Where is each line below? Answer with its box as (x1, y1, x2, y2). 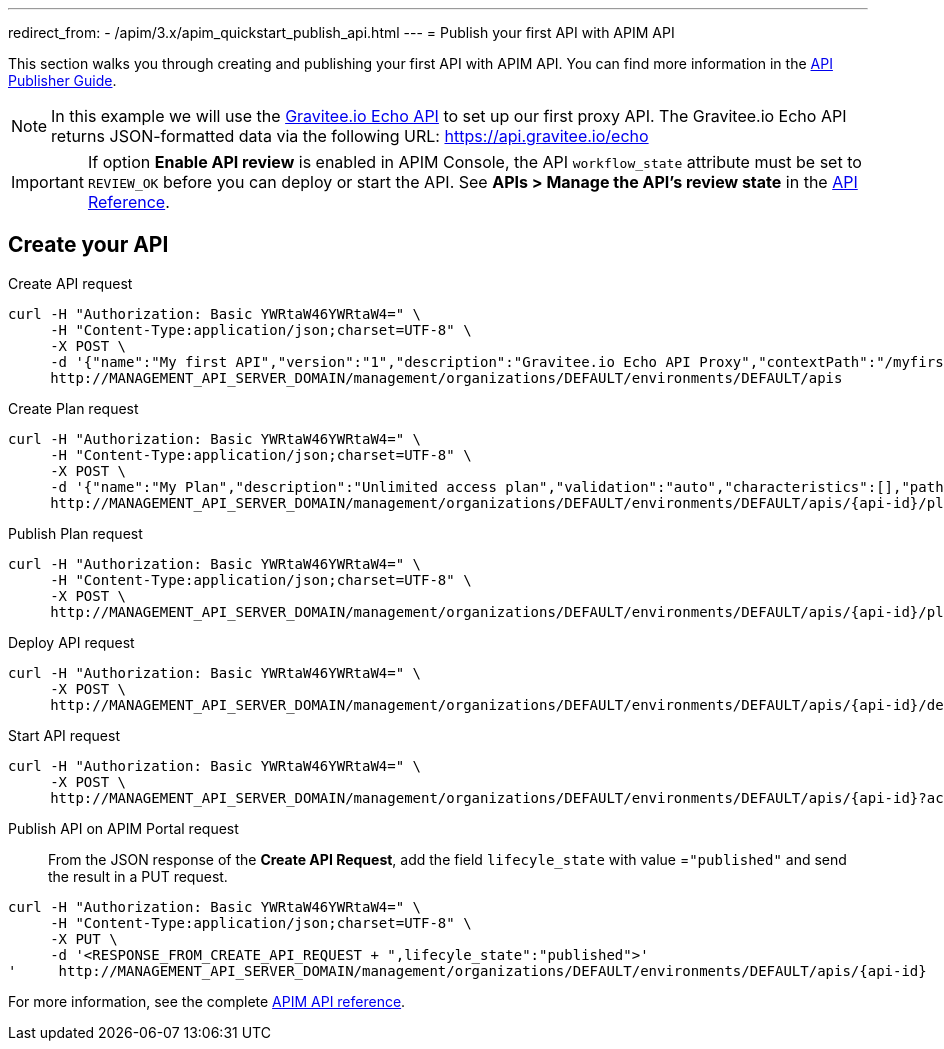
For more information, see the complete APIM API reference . (8, 992, 406, 1010)
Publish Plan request (8, 524, 143, 542)
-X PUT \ (50, 930, 118, 947)
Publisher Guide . (8, 72, 117, 89)
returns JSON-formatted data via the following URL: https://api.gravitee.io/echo (51, 126, 649, 146)
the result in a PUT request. (48, 867, 228, 885)
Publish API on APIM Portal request (8, 819, 239, 837)
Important (11, 172, 84, 192)
